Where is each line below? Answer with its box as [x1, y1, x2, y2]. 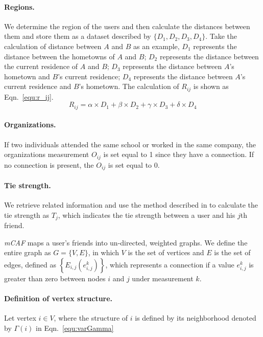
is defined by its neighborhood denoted [135, 312, 256, 323]
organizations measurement [4, 149, 89, 160]
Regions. [4, 1, 35, 12]
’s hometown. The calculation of [79, 81, 179, 92]
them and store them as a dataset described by [4, 31, 151, 41]
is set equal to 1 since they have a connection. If [103, 149, 254, 160]
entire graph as [4, 247, 51, 258]
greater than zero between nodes [4, 273, 106, 283]
